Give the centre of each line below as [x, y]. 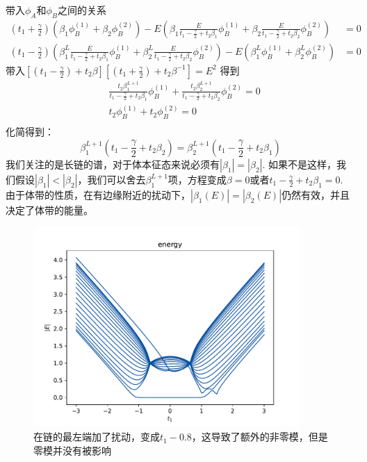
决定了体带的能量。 [49, 209]
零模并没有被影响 [72, 450]
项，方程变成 [197, 179]
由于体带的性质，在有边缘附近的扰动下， [98, 194]
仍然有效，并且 [316, 194]
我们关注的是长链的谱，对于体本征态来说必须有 [113, 164]
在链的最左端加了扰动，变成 [97, 437]
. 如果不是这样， [300, 164]
